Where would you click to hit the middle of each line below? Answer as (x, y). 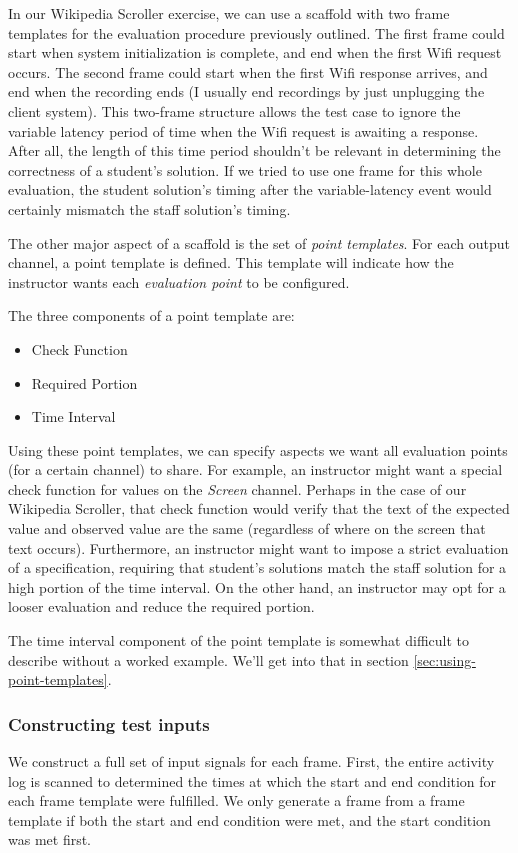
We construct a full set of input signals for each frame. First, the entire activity (251, 761)
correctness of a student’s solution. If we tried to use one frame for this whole (245, 169)
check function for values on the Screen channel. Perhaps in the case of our (237, 488)
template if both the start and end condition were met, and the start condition (249, 819)
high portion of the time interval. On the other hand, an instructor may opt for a (257, 586)
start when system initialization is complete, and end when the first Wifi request (255, 52)
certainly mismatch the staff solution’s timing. (149, 208)
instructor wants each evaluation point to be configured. (179, 281)
